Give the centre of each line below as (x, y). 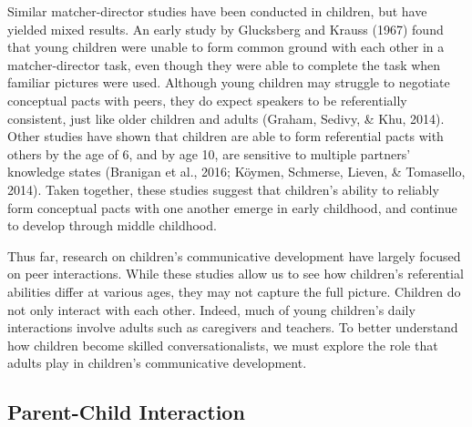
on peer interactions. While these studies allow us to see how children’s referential (236, 274)
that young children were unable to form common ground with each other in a (226, 47)
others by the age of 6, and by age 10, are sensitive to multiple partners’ (209, 153)
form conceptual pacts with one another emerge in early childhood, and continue (232, 207)
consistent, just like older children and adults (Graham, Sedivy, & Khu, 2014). (226, 118)
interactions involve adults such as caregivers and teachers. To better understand (233, 327)
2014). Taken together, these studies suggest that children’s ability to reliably (223, 189)
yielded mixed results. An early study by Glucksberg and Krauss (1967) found (226, 29)
